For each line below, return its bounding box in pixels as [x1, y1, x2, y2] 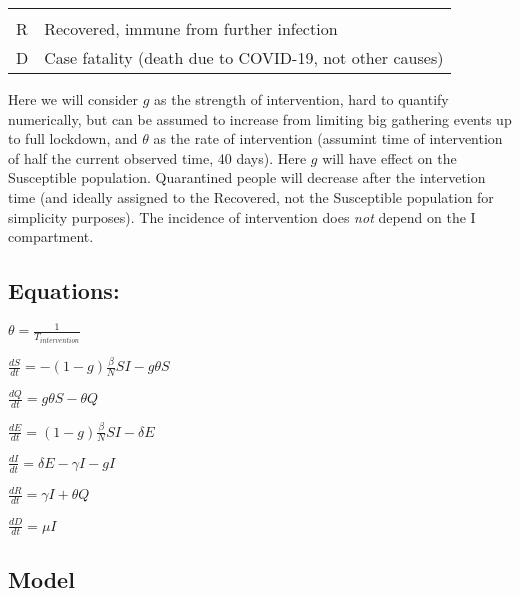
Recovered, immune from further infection [44, 17, 338, 40]
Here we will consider [8, 89, 139, 109]
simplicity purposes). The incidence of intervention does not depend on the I [8, 206, 476, 227]
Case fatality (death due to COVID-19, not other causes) [44, 46, 444, 69]
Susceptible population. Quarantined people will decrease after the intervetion [8, 167, 486, 188]
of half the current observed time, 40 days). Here [8, 147, 307, 168]
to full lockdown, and [8, 128, 138, 149]
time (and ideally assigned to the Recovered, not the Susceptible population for [8, 186, 494, 207]
